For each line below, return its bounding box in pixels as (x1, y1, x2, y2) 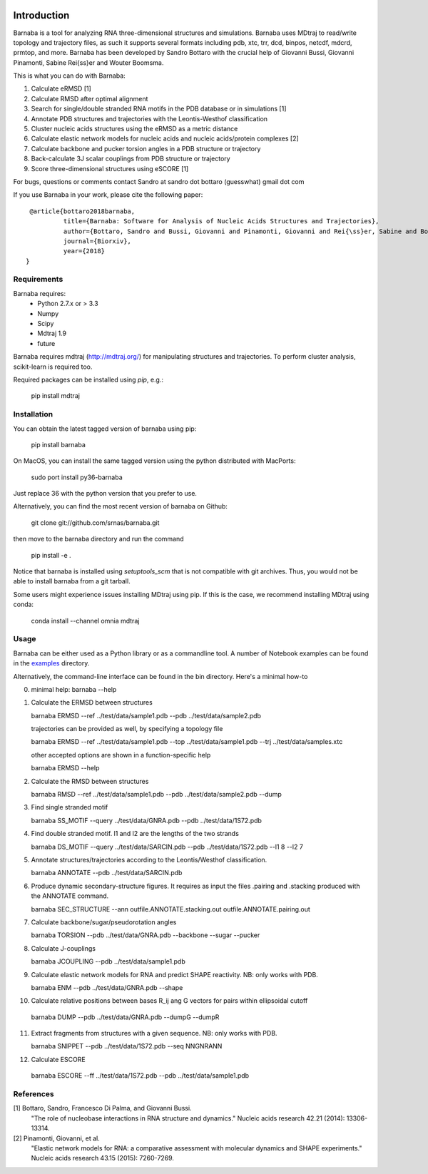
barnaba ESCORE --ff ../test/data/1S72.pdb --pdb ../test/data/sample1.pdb (31, 1071, 250, 1080)
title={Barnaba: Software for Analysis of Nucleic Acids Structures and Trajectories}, (63, 218, 379, 225)
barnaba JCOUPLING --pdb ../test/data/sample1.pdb (31, 957, 185, 966)
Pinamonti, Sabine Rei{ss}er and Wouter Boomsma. (13, 58, 164, 67)
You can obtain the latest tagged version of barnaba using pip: (13, 424, 197, 433)
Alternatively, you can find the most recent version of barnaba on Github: (13, 502, 228, 511)
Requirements (13, 275, 63, 285)
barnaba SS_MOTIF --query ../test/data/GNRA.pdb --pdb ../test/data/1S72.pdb (31, 816, 262, 825)
